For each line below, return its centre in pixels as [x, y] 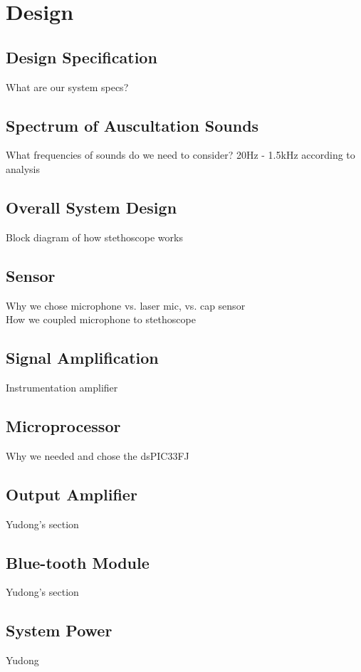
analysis [23, 168]
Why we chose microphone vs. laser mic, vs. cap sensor [126, 305]
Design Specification [82, 57]
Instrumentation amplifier [62, 387]
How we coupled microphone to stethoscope [101, 319]
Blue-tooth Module [78, 562]
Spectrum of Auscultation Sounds [132, 125]
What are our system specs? [67, 86]
